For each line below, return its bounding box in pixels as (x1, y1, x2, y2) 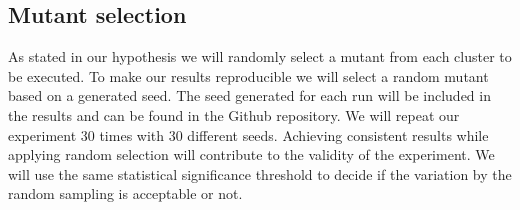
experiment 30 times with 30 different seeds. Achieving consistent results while (8, 124, 489, 145)
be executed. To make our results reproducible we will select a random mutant (8, 65, 489, 86)
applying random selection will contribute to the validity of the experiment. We (8, 144, 495, 165)
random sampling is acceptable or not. (8, 183, 243, 204)
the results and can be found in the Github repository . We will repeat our (8, 104, 460, 125)
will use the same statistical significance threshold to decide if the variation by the (8, 163, 512, 184)
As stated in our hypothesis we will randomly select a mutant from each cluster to (8, 46, 512, 67)
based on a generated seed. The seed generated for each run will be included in (8, 85, 491, 106)
